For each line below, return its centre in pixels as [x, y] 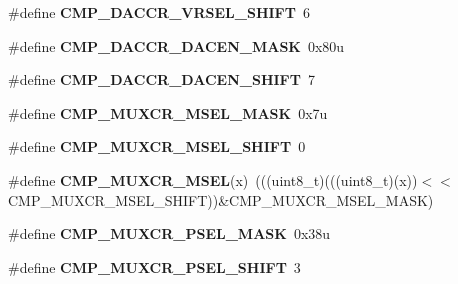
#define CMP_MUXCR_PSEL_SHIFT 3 [154, 266]
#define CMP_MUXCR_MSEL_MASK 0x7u [168, 112]
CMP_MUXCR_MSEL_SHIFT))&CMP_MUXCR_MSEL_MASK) [221, 199]
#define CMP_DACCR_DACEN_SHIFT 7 [161, 79]
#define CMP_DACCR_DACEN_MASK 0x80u [176, 45]
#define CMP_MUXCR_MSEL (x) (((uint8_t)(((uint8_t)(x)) [213, 179]
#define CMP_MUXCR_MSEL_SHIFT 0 [157, 146]
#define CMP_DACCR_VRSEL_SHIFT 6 [159, 12]
